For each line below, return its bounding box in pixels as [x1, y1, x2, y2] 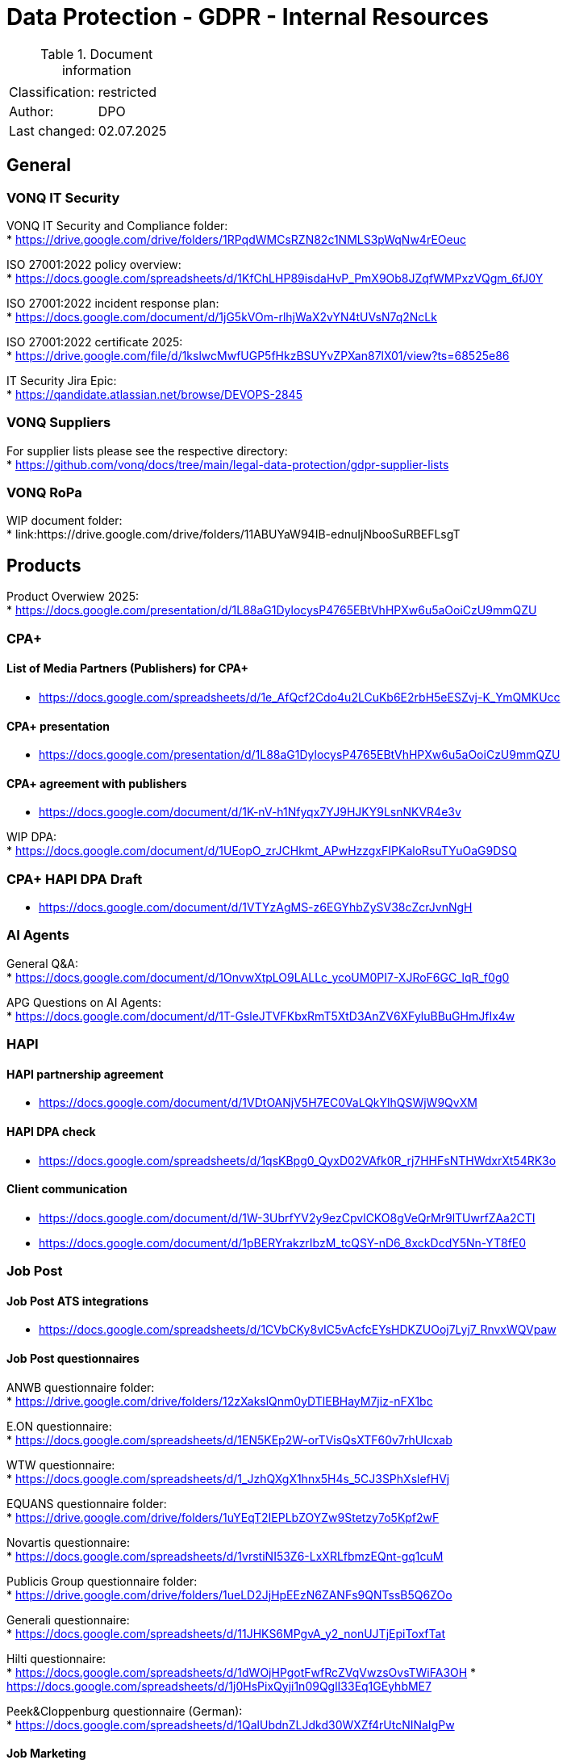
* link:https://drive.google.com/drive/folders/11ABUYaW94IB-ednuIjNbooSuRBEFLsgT [6, 527, 461, 542]
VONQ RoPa [6, 484, 82, 501]
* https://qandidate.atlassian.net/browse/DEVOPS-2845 [6, 387, 302, 401]
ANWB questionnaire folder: [6, 1380, 155, 1394]
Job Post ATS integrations [6, 1293, 149, 1308]
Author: [9, 103, 54, 119]
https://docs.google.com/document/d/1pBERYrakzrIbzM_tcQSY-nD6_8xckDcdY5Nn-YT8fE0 [39, 1235, 527, 1250]
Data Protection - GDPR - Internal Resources [6, 3, 489, 31]
